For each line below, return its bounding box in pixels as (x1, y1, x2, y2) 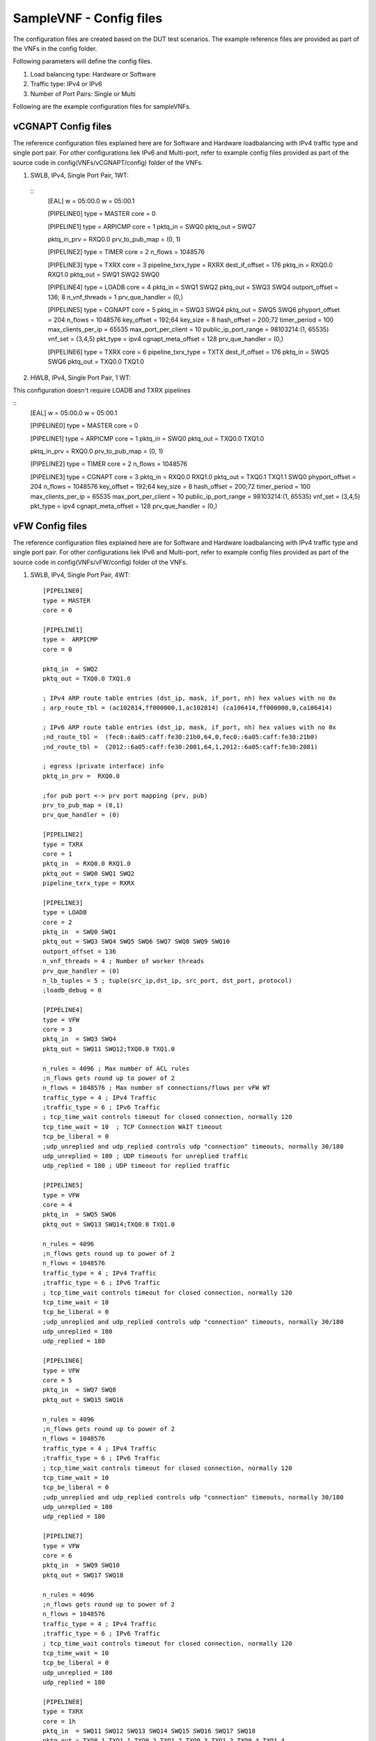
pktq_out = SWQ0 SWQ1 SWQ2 (42, 869, 135, 877)
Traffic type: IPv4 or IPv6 (30, 80, 102, 88)
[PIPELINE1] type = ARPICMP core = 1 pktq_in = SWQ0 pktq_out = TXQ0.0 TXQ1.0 (30, 434, 265, 442)
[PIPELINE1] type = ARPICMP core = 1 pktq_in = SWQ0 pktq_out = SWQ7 (47, 222, 256, 231)
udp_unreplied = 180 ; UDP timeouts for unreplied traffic (42, 1153, 249, 1160)
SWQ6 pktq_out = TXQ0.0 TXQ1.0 (47, 357, 144, 366)
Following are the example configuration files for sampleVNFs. (13, 102, 191, 111)
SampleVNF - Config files (13, 10, 163, 26)
